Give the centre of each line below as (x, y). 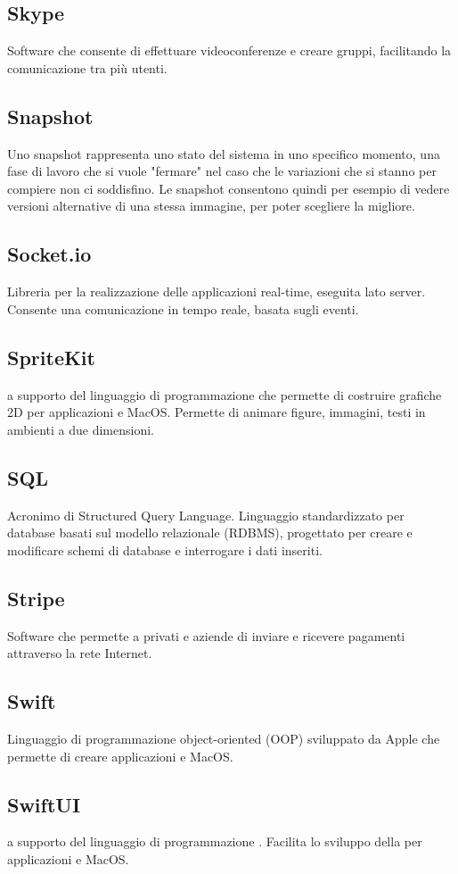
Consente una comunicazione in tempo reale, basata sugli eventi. (183, 308)
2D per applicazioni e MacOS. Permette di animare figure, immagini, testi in (217, 412)
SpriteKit (51, 357)
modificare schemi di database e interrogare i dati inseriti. (165, 549)
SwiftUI (44, 804)
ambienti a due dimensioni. (81, 429)
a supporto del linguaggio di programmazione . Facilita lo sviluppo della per (215, 841)
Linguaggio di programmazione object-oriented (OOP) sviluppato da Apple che (224, 738)
